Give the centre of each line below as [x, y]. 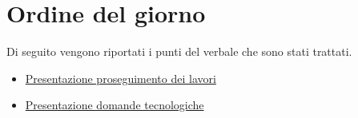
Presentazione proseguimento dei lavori [121, 78]
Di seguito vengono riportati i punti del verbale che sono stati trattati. [179, 51]
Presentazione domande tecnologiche [115, 105]
